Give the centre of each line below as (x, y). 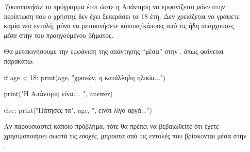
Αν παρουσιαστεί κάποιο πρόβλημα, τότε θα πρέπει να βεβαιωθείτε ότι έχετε (111, 126)
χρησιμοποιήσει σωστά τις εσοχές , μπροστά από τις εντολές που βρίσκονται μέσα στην (125, 135)
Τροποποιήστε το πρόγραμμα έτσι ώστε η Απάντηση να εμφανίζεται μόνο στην (115, 6)
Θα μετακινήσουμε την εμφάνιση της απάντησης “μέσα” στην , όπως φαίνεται (114, 51)
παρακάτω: (19, 60)
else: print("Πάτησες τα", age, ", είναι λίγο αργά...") (78, 110)
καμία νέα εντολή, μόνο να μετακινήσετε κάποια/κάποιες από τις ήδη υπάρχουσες (119, 25)
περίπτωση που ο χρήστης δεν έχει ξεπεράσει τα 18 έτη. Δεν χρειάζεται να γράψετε (122, 16)
